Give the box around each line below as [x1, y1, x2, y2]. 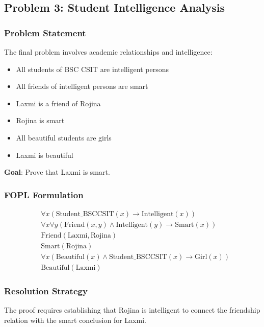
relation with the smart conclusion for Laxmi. [4, 314, 146, 325]
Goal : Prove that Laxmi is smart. [4, 167, 110, 177]
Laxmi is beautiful [16, 149, 73, 160]
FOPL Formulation [4, 188, 84, 201]
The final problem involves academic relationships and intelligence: [4, 46, 213, 57]
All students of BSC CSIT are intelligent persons [16, 63, 169, 74]
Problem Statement [4, 26, 86, 39]
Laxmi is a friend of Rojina [16, 98, 101, 108]
